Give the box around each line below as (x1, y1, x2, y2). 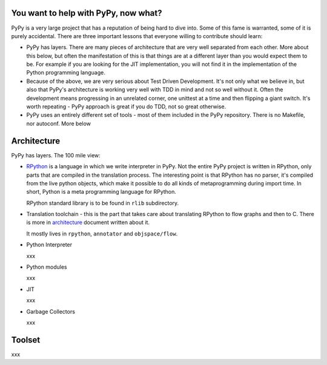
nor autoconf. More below (26, 120, 91, 127)
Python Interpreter (26, 241, 73, 248)
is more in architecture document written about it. (26, 219, 150, 226)
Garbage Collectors (26, 307, 76, 315)
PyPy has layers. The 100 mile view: (11, 151, 101, 159)
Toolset (11, 335, 41, 345)
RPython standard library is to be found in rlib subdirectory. (26, 199, 179, 206)
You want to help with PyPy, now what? (11, 8, 162, 18)
